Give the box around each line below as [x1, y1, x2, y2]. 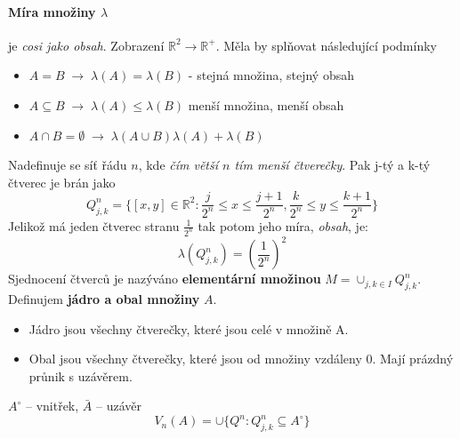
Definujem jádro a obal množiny [8, 289, 200, 307]
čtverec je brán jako [8, 172, 116, 191]
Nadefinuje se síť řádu [8, 156, 127, 174]
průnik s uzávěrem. [28, 366, 133, 385]
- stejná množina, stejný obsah [188, 66, 354, 84]
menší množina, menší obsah [188, 95, 344, 114]
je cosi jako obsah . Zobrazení [8, 36, 165, 54]
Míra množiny [8, 2, 96, 20]
